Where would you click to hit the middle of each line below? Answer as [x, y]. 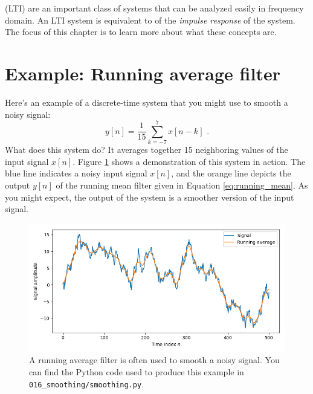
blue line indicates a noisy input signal [76, 173]
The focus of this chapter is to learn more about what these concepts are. [141, 32]
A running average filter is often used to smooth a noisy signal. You [154, 360]
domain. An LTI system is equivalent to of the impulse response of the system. [150, 20]
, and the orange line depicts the [231, 173]
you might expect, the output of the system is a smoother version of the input [150, 197]
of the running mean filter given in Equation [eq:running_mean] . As [182, 185]
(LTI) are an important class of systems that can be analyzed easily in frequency [154, 8]
